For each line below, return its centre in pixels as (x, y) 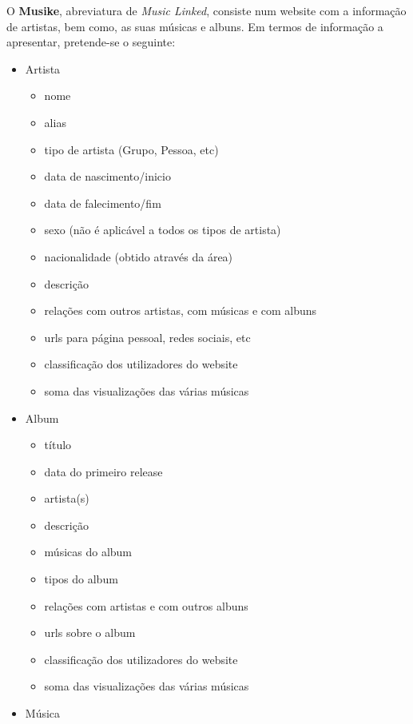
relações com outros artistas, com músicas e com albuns (181, 310)
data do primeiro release (103, 471)
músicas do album (88, 552)
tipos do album (81, 579)
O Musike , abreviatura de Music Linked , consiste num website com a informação (206, 10)
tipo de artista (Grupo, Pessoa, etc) (131, 149)
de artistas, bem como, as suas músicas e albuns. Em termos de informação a (195, 26)
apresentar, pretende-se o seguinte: (91, 42)
